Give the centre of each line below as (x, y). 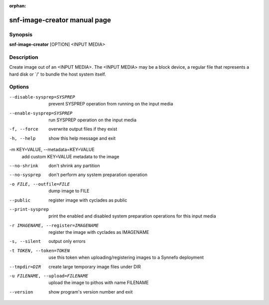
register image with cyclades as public (88, 200)
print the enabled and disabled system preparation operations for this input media (132, 216)
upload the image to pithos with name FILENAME (99, 283)
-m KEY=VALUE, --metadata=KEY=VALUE (52, 150)
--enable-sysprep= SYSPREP (41, 113)
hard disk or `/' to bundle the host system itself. (58, 74)
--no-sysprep (25, 175)
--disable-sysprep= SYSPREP (42, 97)
